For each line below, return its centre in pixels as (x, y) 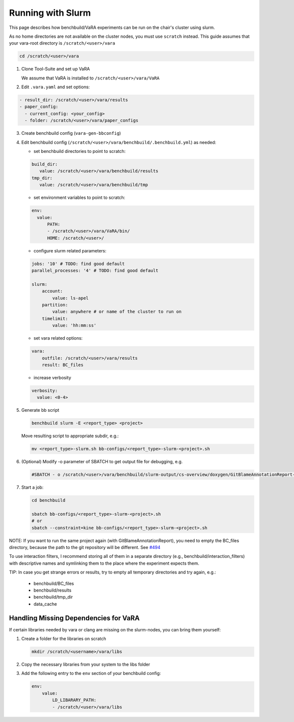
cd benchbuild (49, 500)
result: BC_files (63, 365)
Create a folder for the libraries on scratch (64, 639)
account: (52, 291)
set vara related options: (58, 338)
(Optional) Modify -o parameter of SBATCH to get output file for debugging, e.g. (102, 462)
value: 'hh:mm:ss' (74, 325)
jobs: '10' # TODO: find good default (78, 264)
